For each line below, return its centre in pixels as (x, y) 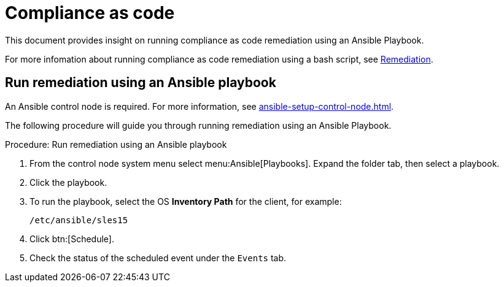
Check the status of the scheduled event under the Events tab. (158, 258)
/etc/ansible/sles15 (79, 220)
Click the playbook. (68, 182)
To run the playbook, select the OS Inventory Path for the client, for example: (186, 201)
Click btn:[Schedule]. (72, 239)
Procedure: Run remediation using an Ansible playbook (116, 144)
